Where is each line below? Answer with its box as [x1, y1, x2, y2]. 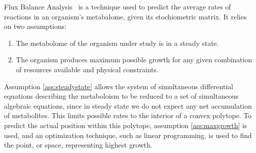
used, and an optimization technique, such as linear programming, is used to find [4, 130, 252, 140]
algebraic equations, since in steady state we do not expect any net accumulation [4, 100, 252, 111]
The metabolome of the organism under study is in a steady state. [15, 37, 219, 48]
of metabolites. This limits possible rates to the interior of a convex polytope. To [4, 110, 251, 121]
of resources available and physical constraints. [15, 64, 158, 74]
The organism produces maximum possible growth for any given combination [15, 54, 252, 65]
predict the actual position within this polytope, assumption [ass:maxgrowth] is [4, 120, 247, 130]
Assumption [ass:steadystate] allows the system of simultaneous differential [4, 81, 233, 91]
